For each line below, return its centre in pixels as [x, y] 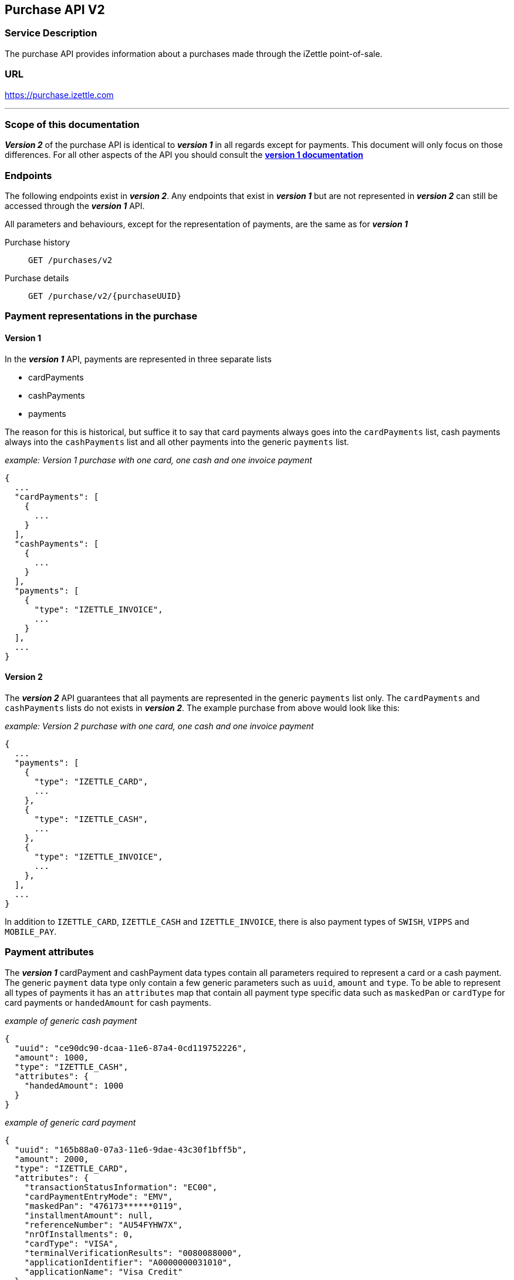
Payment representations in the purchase [101, 316]
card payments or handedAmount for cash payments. [108, 1002]
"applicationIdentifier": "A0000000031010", [128, 1262]
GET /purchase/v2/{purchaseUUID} [105, 296]
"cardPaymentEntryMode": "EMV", [99, 1196]
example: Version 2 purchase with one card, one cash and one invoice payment [159, 726]
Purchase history [38, 242]
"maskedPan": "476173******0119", [104, 1206]
